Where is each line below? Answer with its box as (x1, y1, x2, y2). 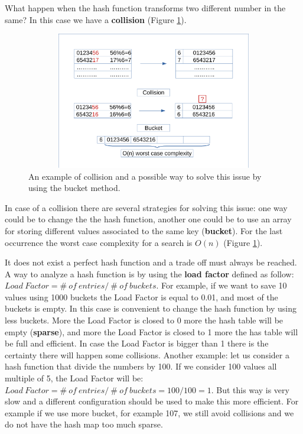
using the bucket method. (28, 182, 120, 194)
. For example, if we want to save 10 (156, 279, 287, 292)
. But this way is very (211, 383, 289, 396)
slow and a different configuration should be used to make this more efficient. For (5, 395, 299, 407)
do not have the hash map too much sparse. (5, 418, 163, 430)
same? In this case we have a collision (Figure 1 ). (5, 13, 187, 25)
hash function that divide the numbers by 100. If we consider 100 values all (5, 360, 277, 373)
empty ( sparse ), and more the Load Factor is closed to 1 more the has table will (5, 325, 298, 338)
